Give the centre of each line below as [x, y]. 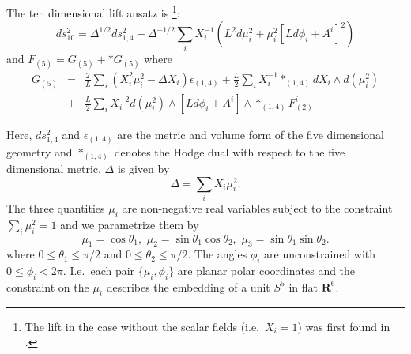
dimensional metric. [54, 169]
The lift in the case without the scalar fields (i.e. [142, 326]
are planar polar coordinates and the [266, 271]
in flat [303, 286]
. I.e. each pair [99, 271]
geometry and [40, 151]
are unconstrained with [320, 254]
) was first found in [344, 326]
